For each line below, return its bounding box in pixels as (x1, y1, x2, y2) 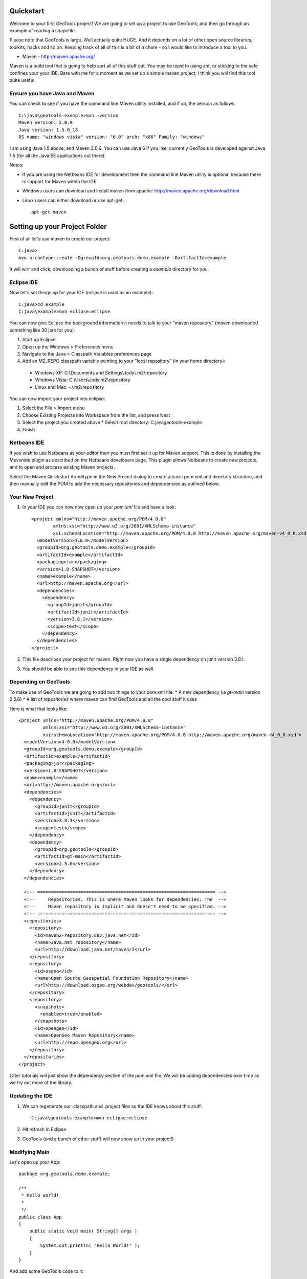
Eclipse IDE (9, 279, 38, 286)
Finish (22, 426, 35, 432)
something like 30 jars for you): (9, 327, 75, 333)
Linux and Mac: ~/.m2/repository (35, 384, 104, 390)
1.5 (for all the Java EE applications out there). (9, 152, 106, 159)
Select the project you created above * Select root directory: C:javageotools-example (22, 420, 202, 426)
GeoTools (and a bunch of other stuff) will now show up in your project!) (22, 1136, 174, 1142)
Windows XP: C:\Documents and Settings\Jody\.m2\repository (35, 369, 167, 376)
